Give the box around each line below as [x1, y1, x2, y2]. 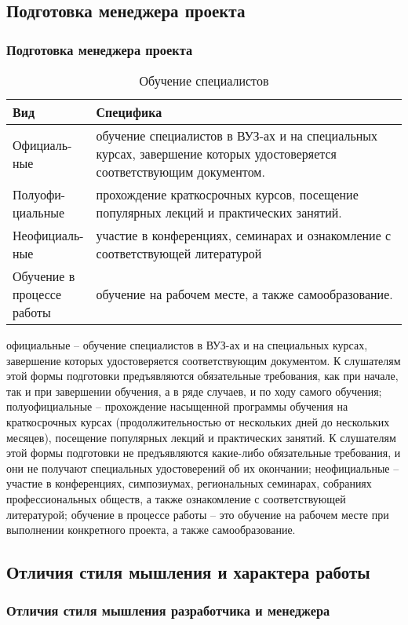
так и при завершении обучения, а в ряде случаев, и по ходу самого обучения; [6, 382, 382, 399]
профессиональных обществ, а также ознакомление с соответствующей [6, 490, 346, 506]
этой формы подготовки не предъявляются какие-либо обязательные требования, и [6, 444, 401, 461]
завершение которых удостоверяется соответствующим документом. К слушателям [6, 352, 401, 368]
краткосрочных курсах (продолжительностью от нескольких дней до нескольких [6, 413, 390, 429]
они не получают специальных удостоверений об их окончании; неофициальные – [6, 459, 399, 476]
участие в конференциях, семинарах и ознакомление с [96, 226, 392, 244]
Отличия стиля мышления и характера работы [6, 560, 370, 584]
